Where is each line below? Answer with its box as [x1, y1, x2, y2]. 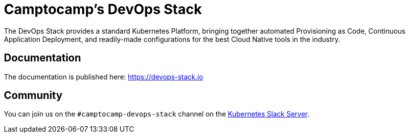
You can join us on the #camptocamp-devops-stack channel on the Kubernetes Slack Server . [4, 110, 310, 118]
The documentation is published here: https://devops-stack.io [4, 72, 204, 81]
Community [4, 89, 63, 102]
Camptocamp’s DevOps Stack [4, 1, 202, 18]
